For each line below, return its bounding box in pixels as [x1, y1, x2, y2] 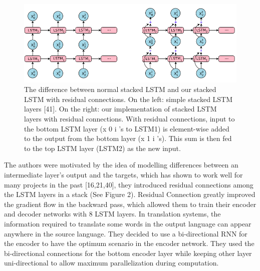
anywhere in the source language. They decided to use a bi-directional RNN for [4, 228, 247, 238]
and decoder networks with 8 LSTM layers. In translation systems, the [4, 208, 221, 219]
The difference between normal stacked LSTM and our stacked [24, 84, 216, 94]
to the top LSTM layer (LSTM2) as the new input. [24, 142, 181, 153]
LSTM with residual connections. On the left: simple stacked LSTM [24, 93, 233, 104]
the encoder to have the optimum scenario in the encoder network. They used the [4, 238, 254, 248]
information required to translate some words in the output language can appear [4, 218, 251, 228]
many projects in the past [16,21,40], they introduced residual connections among [4, 179, 253, 189]
